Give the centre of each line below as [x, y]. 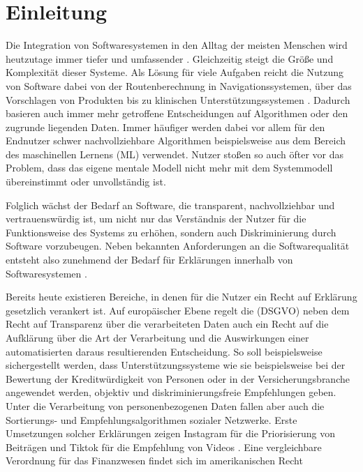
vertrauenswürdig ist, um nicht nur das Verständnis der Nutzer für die [156, 219]
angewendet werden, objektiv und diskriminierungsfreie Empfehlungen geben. [171, 392]
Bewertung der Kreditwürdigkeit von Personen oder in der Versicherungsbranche [178, 378]
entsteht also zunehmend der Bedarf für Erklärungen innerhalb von [149, 260]
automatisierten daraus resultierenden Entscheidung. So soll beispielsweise [164, 351]
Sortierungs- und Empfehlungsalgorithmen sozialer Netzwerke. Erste [151, 419]
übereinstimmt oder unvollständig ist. [86, 182]
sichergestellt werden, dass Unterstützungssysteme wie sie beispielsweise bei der [176, 365]
